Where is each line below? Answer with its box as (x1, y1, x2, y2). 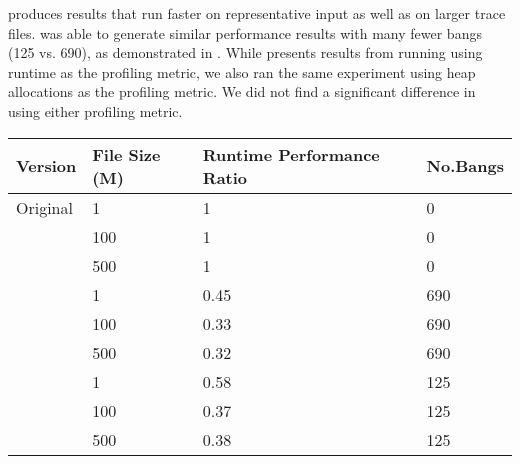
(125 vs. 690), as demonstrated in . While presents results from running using (8, 42, 483, 63)
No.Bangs (426, 154, 504, 178)
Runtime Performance (202, 142, 380, 166)
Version (16, 154, 77, 178)
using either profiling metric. (8, 100, 183, 121)
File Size (92, 142, 161, 166)
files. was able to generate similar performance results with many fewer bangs (8, 22, 482, 43)
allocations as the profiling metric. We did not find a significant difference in (8, 81, 476, 102)
